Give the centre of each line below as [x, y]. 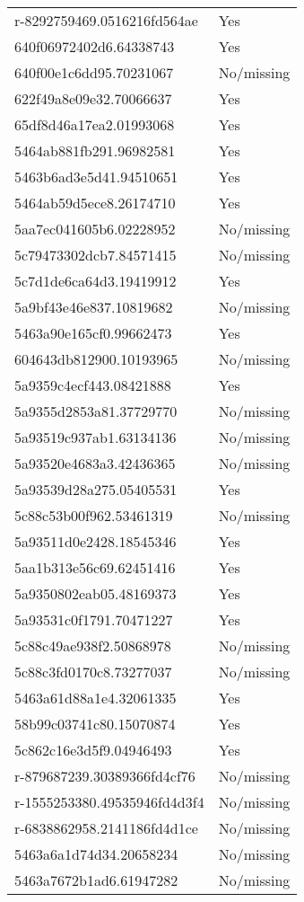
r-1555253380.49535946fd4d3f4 [109, 802]
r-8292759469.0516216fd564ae [106, 20]
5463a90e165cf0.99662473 [93, 333]
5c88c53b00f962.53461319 [94, 515]
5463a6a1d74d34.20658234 [96, 854]
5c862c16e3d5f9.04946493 [93, 750]
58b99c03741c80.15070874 [95, 724]
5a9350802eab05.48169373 [96, 593]
